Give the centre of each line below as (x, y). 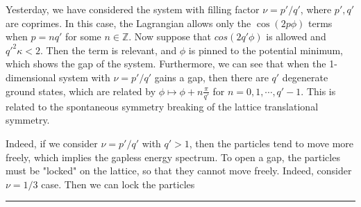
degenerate (305, 77)
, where (316, 9)
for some (83, 36)
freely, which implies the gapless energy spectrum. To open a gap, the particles (173, 157)
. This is (318, 91)
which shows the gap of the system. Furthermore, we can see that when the (166, 64)
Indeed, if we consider (52, 143)
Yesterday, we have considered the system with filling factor (133, 9)
